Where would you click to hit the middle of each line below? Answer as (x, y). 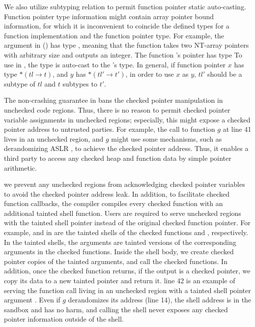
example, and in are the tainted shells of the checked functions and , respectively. (126, 232)
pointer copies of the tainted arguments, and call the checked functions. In (116, 261)
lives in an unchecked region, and (54, 138)
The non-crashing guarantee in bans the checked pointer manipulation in (113, 100)
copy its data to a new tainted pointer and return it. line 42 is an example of (120, 281)
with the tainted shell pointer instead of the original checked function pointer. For (127, 223)
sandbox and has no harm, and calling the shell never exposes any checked (116, 309)
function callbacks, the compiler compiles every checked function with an (113, 203)
